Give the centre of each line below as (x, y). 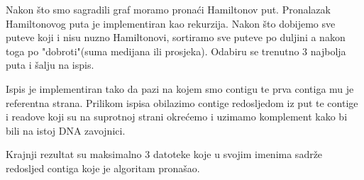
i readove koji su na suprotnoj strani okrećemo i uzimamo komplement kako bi (177, 117)
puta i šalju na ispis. (50, 65)
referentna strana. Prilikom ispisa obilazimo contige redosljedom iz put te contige (182, 102)
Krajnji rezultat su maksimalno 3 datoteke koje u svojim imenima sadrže (164, 154)
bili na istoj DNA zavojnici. (66, 130)
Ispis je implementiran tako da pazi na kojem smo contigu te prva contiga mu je (180, 88)
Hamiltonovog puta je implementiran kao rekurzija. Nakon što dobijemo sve (171, 23)
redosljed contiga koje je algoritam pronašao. (103, 168)
